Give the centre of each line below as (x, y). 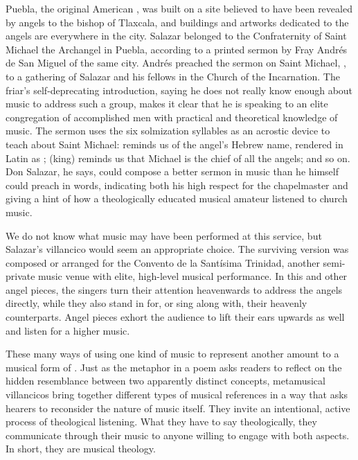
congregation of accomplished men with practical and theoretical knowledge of (172, 117)
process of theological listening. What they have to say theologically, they (161, 422)
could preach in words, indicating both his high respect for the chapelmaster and (177, 185)
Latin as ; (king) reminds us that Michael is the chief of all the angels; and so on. (178, 158)
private (20, 276)
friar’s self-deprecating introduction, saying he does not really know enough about (179, 90)
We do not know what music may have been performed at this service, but (164, 235)
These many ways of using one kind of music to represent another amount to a (172, 354)
